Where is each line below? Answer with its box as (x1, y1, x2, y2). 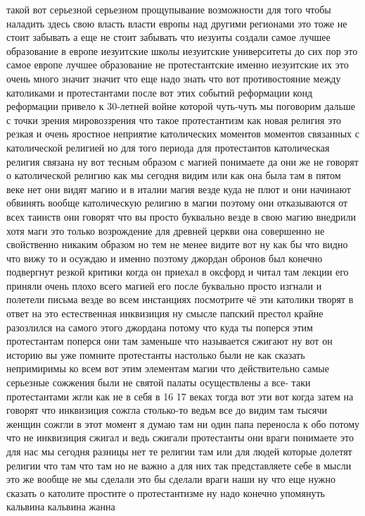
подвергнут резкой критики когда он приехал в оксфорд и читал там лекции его (6, 264, 349, 279)
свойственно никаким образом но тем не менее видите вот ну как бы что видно (6, 237, 348, 252)
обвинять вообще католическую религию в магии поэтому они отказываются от (6, 195, 348, 210)
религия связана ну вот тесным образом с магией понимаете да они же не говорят (6, 154, 359, 168)
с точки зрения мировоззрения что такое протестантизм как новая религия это (6, 112, 342, 127)
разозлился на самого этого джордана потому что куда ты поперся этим (6, 319, 313, 334)
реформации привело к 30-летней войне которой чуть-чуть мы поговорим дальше (6, 99, 355, 113)
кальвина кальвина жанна (6, 499, 115, 514)
